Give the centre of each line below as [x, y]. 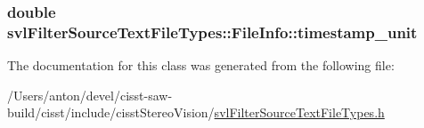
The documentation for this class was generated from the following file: [201, 65]
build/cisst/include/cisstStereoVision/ [111, 112]
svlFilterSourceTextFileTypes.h [299, 112]
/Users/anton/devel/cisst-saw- [90, 95]
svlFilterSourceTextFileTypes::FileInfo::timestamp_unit [212, 32]
